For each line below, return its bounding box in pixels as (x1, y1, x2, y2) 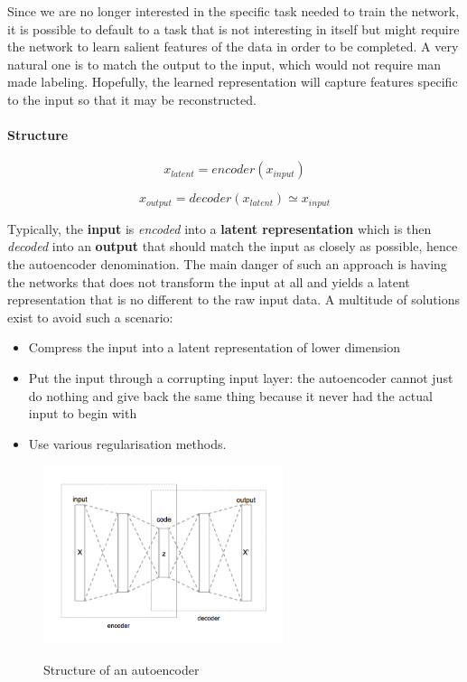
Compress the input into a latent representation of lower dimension (28, 338, 400, 357)
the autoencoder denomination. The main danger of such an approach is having (7, 255, 447, 273)
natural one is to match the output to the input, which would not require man (7, 54, 442, 73)
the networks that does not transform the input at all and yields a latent (7, 272, 410, 291)
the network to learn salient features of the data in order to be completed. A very (7, 37, 459, 56)
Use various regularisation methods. (28, 434, 227, 453)
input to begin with (28, 404, 137, 423)
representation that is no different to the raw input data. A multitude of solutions (7, 290, 460, 309)
